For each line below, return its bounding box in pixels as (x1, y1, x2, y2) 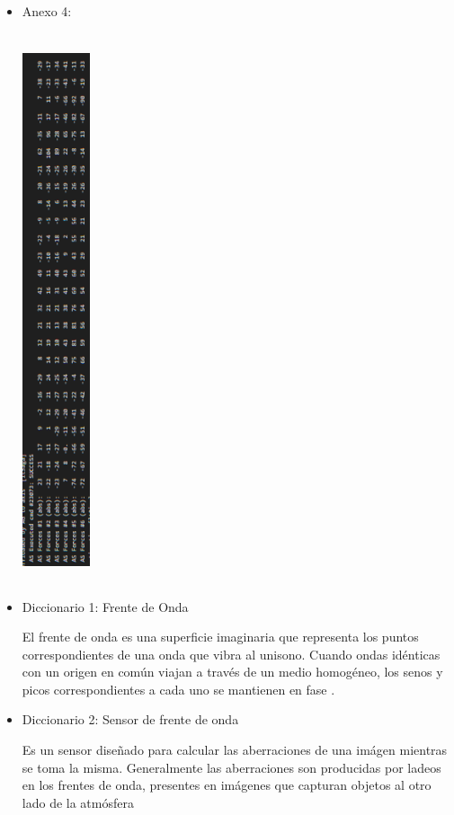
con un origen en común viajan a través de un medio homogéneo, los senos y (22, 662, 443, 681)
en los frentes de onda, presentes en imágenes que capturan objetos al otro (22, 775, 432, 794)
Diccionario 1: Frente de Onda (22, 597, 189, 616)
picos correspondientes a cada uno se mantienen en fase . (22, 679, 335, 698)
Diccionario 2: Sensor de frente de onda (22, 710, 239, 729)
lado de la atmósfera (22, 793, 134, 811)
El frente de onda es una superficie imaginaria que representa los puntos (22, 627, 419, 646)
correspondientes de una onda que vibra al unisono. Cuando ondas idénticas (22, 644, 441, 663)
